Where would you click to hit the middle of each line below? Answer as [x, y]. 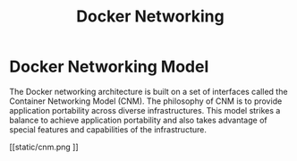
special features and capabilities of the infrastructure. [108, 129]
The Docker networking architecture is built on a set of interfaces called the [148, 91]
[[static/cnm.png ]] [44, 147]
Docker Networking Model [109, 67]
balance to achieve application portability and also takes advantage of [138, 120]
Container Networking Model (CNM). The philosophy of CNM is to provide [146, 101]
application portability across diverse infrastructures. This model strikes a [145, 110]
